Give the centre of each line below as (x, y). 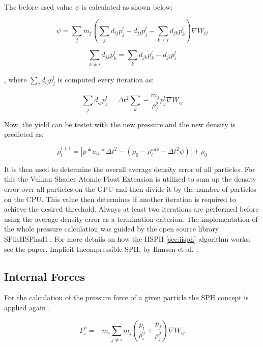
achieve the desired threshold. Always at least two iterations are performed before (131, 209)
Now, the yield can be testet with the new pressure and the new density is (120, 124)
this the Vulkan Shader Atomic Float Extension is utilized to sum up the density (130, 179)
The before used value (38, 7)
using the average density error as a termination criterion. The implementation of (131, 219)
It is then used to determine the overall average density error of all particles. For (130, 169)
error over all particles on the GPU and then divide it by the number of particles (130, 189)
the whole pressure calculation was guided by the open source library (112, 229)
